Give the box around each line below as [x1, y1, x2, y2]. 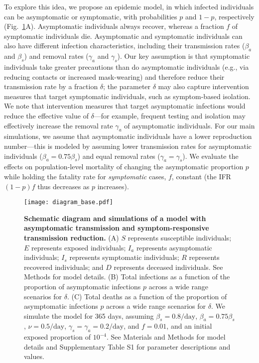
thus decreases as [37, 181, 90, 191]
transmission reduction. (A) [24, 232, 119, 242]
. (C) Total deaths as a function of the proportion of [67, 291, 227, 301]
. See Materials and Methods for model [106, 332, 226, 342]
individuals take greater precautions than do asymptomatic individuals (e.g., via [4, 61, 249, 72]
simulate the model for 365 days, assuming [24, 310, 154, 321]
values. [24, 351, 44, 362]
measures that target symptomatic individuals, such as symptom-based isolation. [4, 91, 251, 101]
